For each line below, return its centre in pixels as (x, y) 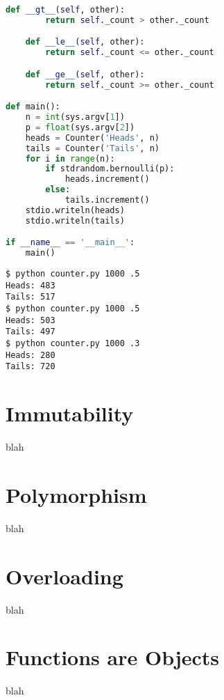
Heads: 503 (31, 320)
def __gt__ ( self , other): (65, 10)
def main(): (33, 107)
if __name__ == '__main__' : (70, 243)
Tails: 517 (31, 297)
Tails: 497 (31, 332)
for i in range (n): (70, 158)
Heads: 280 (31, 355)
